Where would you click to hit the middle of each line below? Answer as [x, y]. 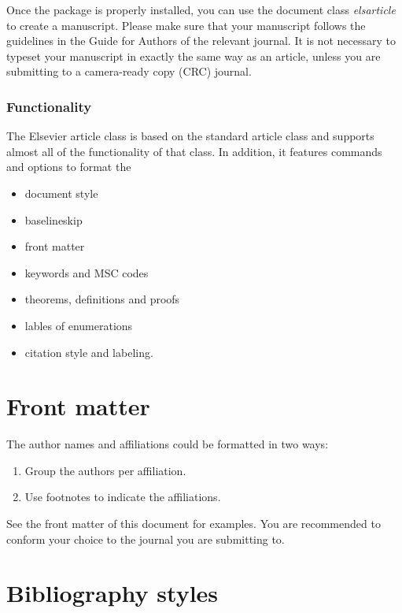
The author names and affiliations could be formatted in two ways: [168, 444]
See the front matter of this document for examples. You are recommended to [194, 524]
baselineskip [53, 219]
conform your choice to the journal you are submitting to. [146, 539]
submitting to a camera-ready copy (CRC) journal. [129, 71]
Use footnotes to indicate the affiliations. [123, 497]
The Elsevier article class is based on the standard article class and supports [190, 136]
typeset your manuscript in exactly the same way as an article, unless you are [194, 56]
